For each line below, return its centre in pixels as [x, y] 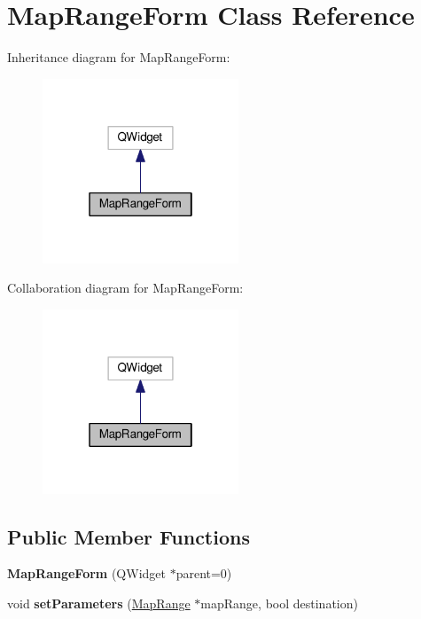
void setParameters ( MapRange [99, 603]
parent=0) [204, 573]
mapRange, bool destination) [279, 603]
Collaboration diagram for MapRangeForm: [125, 288]
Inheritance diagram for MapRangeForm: [119, 57]
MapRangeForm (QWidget [86, 573]
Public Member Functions [129, 536]
